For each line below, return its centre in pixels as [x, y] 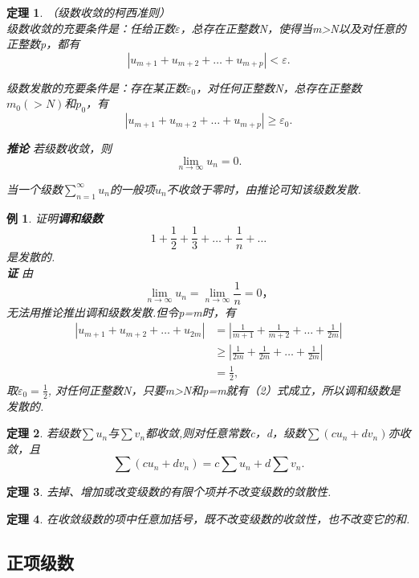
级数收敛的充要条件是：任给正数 [91, 28]
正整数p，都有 [43, 44]
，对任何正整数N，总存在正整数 [279, 87]
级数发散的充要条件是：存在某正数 [96, 87]
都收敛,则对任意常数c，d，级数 [226, 433]
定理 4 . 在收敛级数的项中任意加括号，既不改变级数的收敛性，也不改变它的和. [208, 518]
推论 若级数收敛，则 [59, 148]
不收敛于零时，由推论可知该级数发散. [264, 189]
